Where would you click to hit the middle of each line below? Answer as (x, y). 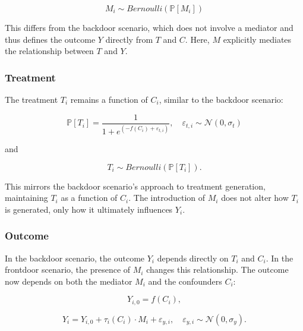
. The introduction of (167, 198)
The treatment (31, 99)
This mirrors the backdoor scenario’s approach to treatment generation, (135, 186)
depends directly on (193, 258)
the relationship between (49, 51)
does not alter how (255, 198)
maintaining (26, 198)
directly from (129, 39)
